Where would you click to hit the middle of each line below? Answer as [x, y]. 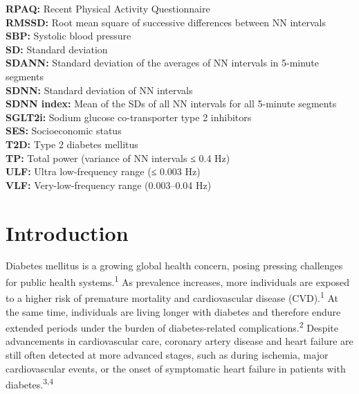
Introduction [67, 232]
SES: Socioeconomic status [64, 131]
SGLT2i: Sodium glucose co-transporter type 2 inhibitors [129, 117]
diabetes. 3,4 [30, 383]
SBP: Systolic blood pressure [68, 36]
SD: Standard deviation [57, 49]
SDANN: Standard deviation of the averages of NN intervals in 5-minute [163, 63]
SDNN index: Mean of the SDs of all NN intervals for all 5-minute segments [171, 104]
